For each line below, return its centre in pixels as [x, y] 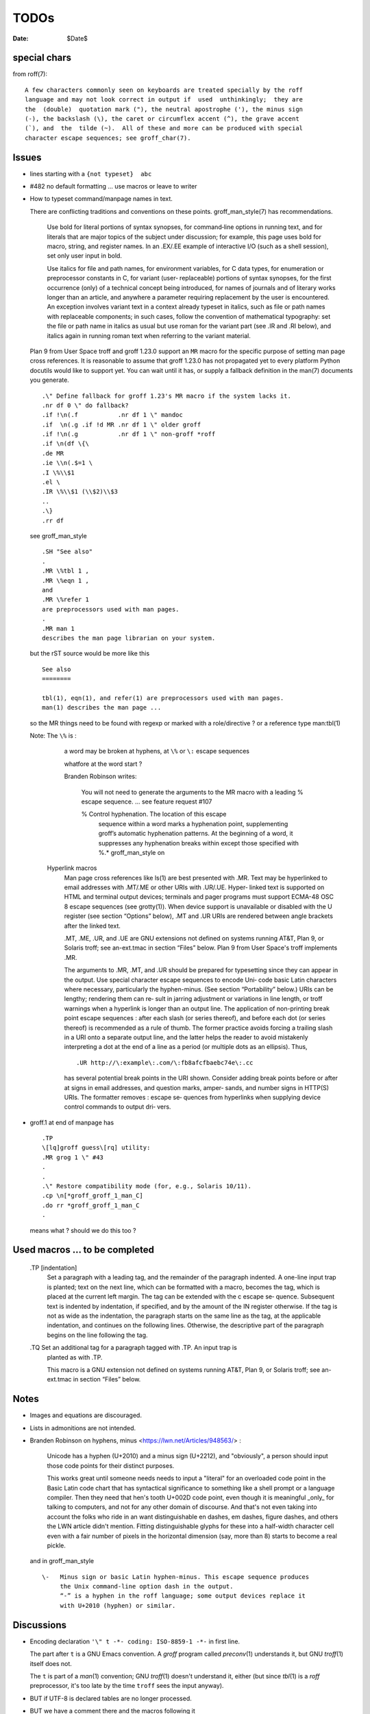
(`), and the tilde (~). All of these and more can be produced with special [164, 128]
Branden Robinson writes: [100, 776]
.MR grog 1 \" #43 [73, 1157]
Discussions [39, 1625]
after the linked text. [92, 926]
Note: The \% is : [53, 736]
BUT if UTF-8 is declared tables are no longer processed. [111, 1698]
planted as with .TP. [75, 1357]
